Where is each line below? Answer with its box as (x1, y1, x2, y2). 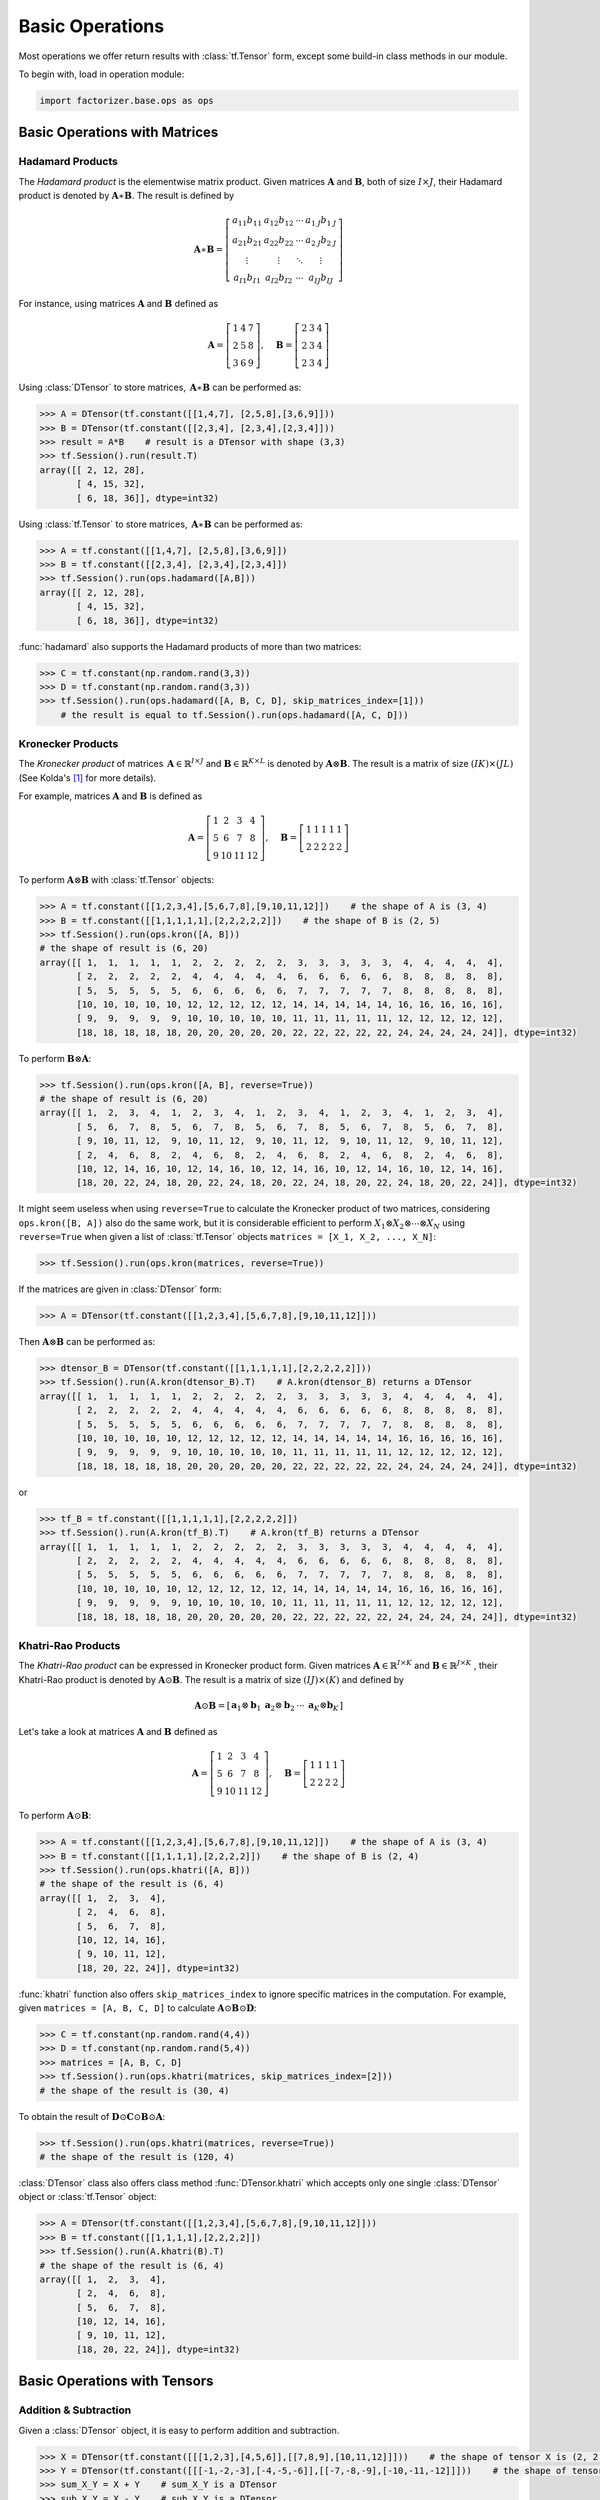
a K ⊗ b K (308, 1699, 339, 1713)
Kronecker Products (18, 737, 119, 751)
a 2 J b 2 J (305, 235, 337, 248)
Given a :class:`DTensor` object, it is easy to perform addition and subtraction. (18, 2424, 340, 2436)
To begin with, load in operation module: (18, 68, 185, 80)
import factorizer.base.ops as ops (39, 95, 214, 106)
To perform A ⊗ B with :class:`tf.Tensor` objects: (18, 874, 215, 886)
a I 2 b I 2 (265, 271, 293, 285)
